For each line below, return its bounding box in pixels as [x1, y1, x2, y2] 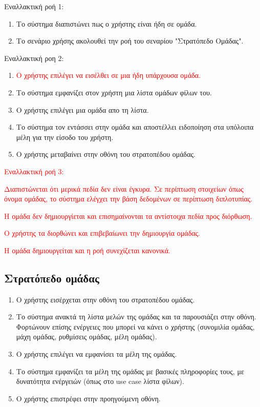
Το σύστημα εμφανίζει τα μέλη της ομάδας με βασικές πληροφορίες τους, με [16, 365, 244, 376]
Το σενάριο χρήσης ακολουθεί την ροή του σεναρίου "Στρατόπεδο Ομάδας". [16, 35, 244, 46]
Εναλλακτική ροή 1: [4, 1, 64, 11]
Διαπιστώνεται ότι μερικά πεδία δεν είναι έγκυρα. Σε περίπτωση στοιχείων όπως [4, 183, 244, 194]
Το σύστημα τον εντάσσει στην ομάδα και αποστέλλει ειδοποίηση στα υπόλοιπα [16, 121, 254, 132]
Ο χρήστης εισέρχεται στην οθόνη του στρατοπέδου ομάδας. [16, 294, 195, 304]
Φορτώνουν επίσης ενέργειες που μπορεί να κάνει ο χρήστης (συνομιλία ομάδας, [16, 321, 255, 332]
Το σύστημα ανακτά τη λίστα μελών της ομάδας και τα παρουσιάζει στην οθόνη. [16, 311, 256, 322]
